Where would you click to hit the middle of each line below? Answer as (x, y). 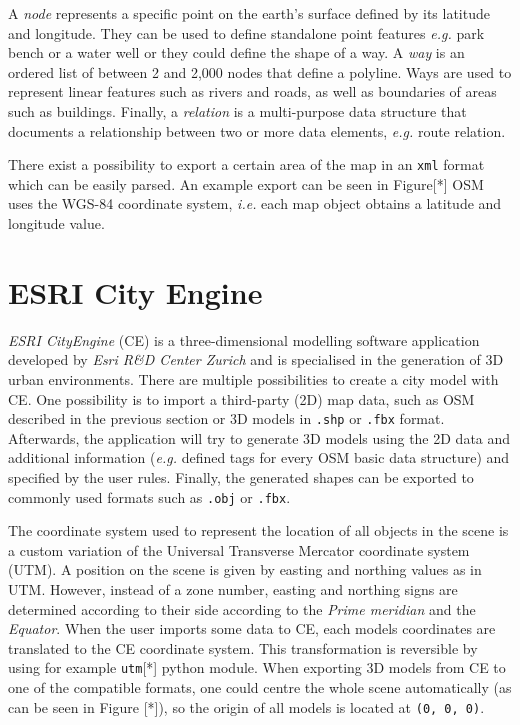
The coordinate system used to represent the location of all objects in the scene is (258, 530)
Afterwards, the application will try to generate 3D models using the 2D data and (259, 437)
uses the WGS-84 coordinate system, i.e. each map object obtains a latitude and (255, 203)
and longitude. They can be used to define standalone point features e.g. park (246, 32)
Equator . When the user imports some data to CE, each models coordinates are (252, 628)
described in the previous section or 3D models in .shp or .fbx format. (226, 418)
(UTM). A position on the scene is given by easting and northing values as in (245, 569)
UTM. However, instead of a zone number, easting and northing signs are (233, 588)
